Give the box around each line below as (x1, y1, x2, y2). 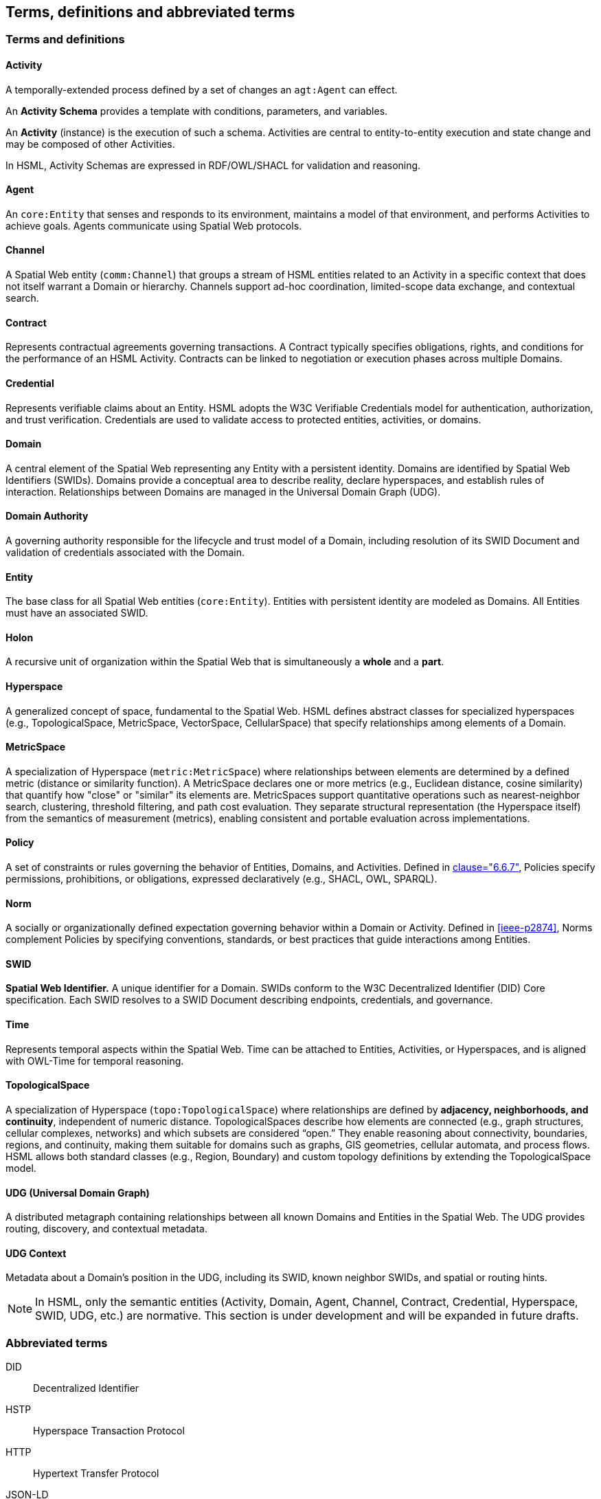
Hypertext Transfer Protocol (33, 1467, 159, 1480)
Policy (5, 836, 34, 849)
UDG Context (5, 1247, 67, 1259)
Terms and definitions (5, 32, 125, 47)
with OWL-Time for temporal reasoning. (5, 1054, 184, 1067)
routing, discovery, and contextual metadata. (5, 1223, 207, 1235)
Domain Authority (5, 510, 89, 522)
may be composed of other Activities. (5, 137, 175, 150)
